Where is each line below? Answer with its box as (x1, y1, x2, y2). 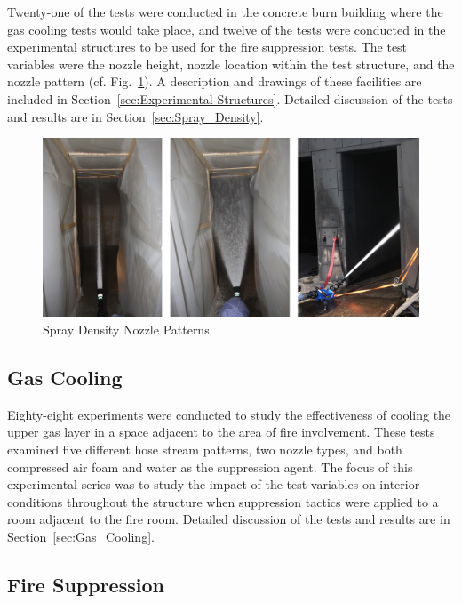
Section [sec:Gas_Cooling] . (7, 527, 155, 545)
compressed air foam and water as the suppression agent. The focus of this (7, 457, 413, 476)
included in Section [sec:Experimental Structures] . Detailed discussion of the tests (7, 89, 453, 108)
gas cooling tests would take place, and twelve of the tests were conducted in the (7, 20, 446, 38)
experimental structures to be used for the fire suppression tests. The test (7, 37, 408, 56)
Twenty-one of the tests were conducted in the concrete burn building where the (7, 3, 443, 20)
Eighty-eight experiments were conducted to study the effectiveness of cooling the (7, 405, 451, 423)
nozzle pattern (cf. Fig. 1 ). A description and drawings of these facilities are (7, 72, 422, 91)
